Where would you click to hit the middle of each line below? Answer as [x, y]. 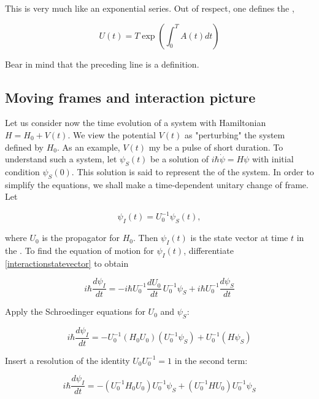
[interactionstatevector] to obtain [67, 263]
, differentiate [209, 251]
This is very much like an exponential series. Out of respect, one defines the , [150, 8]
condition [22, 171]
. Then [146, 238]
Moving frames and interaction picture [130, 97]
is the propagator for [81, 238]
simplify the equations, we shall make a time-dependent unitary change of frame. [157, 184]
